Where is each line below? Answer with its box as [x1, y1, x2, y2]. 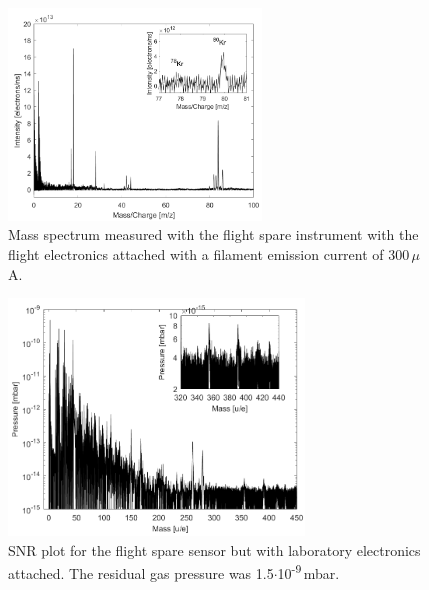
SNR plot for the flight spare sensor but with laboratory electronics [8, 539, 421, 560]
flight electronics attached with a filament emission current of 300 [8, 244, 410, 265]
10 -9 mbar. [277, 560, 340, 584]
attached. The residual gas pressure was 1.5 [8, 563, 274, 584]
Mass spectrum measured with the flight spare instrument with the [8, 224, 419, 245]
